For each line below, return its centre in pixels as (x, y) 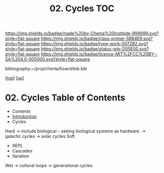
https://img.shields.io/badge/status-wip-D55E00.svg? (95, 49)
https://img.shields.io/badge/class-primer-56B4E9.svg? (97, 38)
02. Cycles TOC (82, 9)
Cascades (22, 151)
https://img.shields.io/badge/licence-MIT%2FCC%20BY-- (99, 54)
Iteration (20, 156)
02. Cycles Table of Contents (65, 98)
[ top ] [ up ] (15, 78)
